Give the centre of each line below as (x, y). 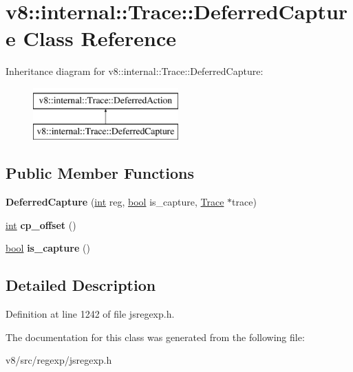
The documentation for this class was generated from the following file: (155, 337)
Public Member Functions (100, 173)
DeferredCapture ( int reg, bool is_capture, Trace (115, 202)
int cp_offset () (41, 225)
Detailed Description (81, 285)
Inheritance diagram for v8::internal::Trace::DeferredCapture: (135, 71)
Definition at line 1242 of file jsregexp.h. (90, 314)
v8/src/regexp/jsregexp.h (59, 360)
